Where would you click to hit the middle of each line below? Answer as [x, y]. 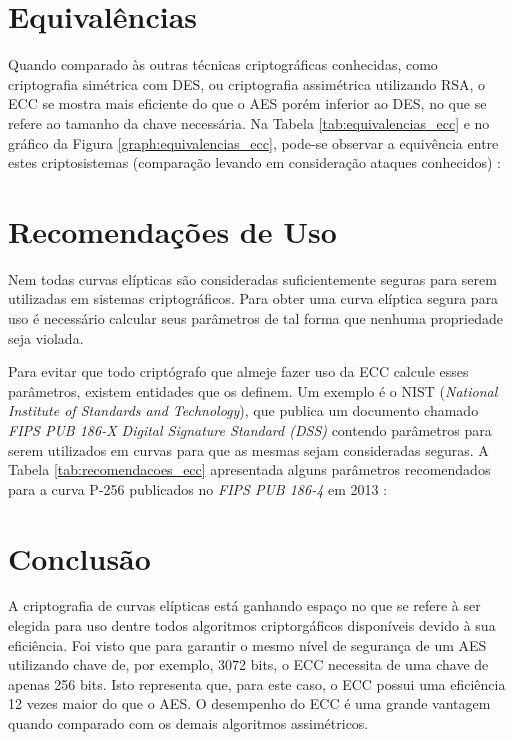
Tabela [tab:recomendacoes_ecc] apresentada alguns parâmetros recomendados [249, 469]
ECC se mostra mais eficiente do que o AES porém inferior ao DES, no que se [247, 103]
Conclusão [79, 557]
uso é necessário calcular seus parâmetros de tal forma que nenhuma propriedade [255, 318]
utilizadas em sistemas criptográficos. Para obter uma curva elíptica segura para [253, 298]
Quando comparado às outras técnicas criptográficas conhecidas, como [223, 64]
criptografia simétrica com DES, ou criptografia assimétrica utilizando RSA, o [247, 83]
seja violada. [46, 337]
